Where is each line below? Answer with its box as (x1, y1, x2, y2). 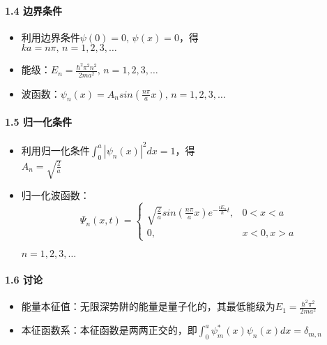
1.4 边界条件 (5, 3, 62, 17)
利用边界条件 (21, 29, 80, 44)
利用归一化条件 (21, 142, 90, 157)
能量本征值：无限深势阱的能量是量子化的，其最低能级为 (21, 299, 275, 314)
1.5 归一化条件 (5, 115, 72, 129)
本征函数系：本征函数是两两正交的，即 (21, 323, 197, 337)
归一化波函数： (21, 188, 90, 203)
